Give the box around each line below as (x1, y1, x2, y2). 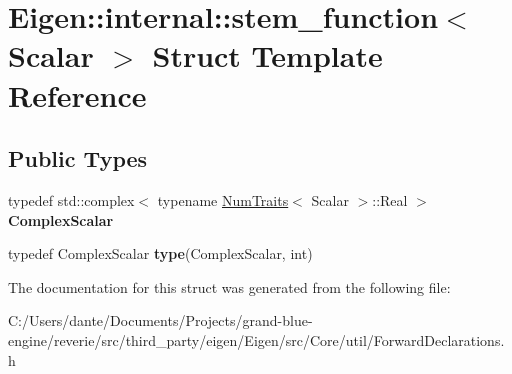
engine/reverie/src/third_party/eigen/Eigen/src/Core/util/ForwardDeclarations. (8, 329, 505, 350)
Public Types (8, 143, 148, 174)
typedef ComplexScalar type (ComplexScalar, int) (8, 243, 313, 264)
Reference (8, 74, 147, 115)
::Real (372, 189, 408, 210)
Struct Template (152, 35, 383, 76)
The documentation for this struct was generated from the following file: (8, 276, 451, 297)
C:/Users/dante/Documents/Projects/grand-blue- (8, 310, 313, 331)
